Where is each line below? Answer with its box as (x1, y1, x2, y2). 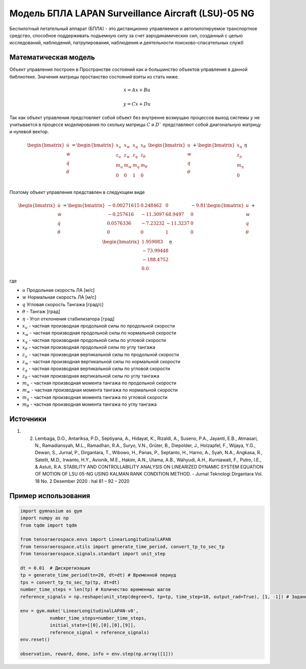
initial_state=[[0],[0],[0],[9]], (49, 623, 136, 628)
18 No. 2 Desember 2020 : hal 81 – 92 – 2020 (35, 478, 130, 484)
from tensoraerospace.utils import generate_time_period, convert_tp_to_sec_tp (20, 543, 225, 550)
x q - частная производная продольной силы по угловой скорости (22, 337, 166, 344)
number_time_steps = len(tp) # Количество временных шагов (20, 587, 171, 592)
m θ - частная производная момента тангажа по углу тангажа (22, 401, 157, 409)
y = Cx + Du (123, 101, 151, 107)
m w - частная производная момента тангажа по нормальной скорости (22, 387, 178, 394)
